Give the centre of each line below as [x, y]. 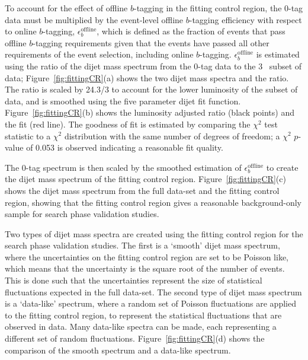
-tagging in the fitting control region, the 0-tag [218, 8]
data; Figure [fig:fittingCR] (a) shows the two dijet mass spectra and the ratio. [147, 77]
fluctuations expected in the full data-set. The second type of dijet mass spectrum [153, 291]
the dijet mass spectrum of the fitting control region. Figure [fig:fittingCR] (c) [145, 179]
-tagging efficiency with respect [246, 19]
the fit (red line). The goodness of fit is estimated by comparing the [128, 124]
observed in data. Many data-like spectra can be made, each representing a [141, 326]
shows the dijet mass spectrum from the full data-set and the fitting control [142, 190]
